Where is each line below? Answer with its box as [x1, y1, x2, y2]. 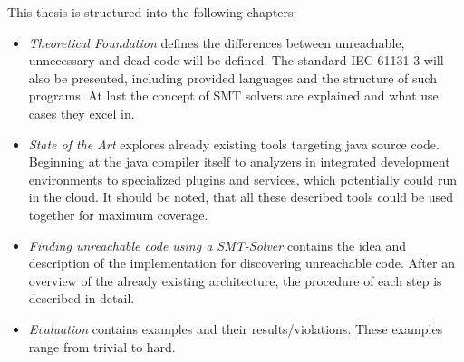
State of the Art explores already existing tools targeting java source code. [28, 134, 440, 153]
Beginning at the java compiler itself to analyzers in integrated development [28, 152, 450, 171]
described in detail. [28, 289, 135, 308]
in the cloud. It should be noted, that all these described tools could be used [28, 187, 454, 206]
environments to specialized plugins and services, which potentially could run [28, 169, 458, 188]
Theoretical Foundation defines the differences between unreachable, [28, 33, 405, 52]
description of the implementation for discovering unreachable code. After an [28, 253, 455, 272]
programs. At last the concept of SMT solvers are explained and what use [28, 86, 439, 105]
